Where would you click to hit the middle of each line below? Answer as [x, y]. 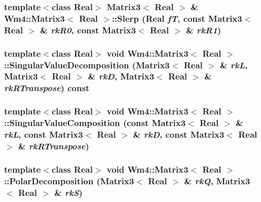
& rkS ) [68, 192]
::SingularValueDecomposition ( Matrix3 [87, 65]
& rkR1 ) [204, 30]
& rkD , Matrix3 [121, 76]
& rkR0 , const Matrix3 [88, 30]
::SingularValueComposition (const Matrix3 [95, 123]
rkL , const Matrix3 [44, 134]
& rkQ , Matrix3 [217, 180]
